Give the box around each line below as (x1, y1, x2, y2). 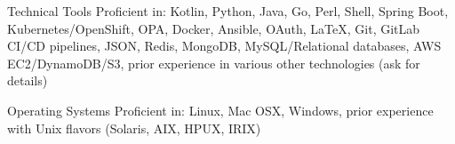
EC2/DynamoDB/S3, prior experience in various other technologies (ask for (7, 53, 420, 72)
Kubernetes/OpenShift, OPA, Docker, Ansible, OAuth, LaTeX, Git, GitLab (7, 19, 420, 37)
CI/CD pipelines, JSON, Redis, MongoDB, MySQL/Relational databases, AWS (7, 36, 442, 55)
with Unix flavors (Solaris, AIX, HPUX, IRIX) (7, 118, 261, 137)
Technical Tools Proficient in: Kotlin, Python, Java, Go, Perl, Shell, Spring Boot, (7, 2, 449, 20)
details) (7, 71, 48, 90)
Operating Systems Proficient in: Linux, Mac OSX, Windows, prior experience (7, 100, 434, 119)
